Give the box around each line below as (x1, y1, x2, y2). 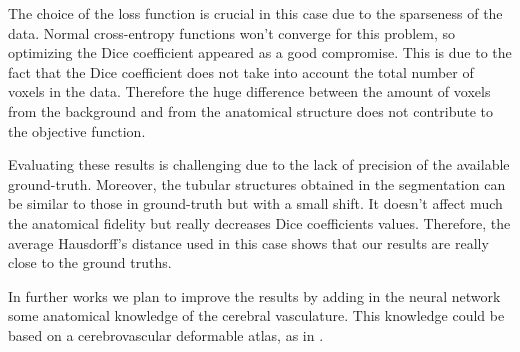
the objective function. (8, 120, 146, 141)
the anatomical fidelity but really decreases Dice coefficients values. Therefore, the (8, 212, 511, 233)
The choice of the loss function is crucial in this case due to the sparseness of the (8, 3, 503, 23)
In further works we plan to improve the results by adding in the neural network (8, 285, 501, 306)
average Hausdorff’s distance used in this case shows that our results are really (8, 232, 489, 253)
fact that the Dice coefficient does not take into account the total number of (8, 61, 474, 82)
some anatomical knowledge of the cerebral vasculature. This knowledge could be (8, 305, 505, 326)
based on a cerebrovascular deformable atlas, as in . (8, 324, 324, 345)
